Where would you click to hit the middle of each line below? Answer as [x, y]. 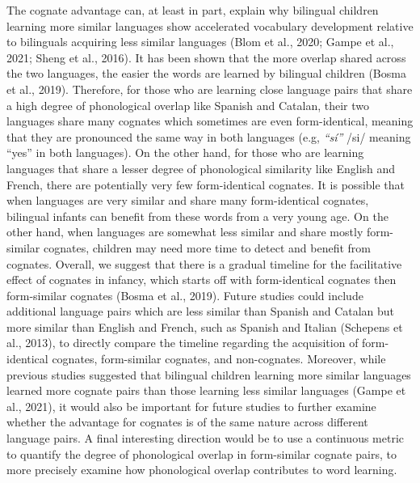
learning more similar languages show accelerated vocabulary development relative [210, 25]
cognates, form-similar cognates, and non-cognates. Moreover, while [219, 359]
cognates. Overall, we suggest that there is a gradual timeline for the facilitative [204, 263]
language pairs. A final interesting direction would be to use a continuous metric [206, 438]
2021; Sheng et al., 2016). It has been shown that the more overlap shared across [206, 57]
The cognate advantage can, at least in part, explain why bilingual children [193, 10]
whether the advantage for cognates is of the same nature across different [187, 422]
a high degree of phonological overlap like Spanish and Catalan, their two [188, 105]
